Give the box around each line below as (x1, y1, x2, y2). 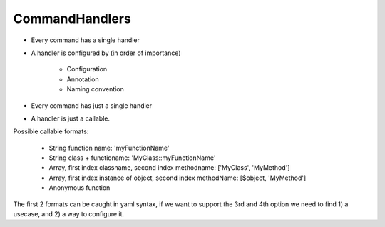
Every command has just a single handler (31, 101, 153, 110)
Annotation (66, 75, 99, 84)
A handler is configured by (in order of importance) (31, 49, 181, 57)
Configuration (66, 65, 108, 74)
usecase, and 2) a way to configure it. (13, 210, 125, 218)
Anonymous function (48, 183, 111, 192)
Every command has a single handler (31, 36, 140, 44)
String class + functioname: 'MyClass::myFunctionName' (48, 153, 216, 162)
